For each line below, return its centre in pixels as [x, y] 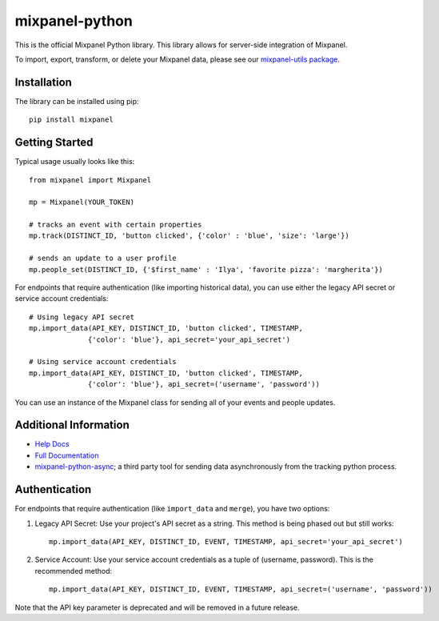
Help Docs [52, 444]
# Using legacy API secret [82, 317]
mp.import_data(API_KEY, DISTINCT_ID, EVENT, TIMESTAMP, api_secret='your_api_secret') [226, 541]
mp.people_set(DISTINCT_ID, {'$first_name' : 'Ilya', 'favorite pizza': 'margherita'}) [206, 269]
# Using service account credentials [103, 362]
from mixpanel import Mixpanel [90, 180]
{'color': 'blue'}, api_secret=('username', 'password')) [204, 385]
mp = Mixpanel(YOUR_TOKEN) [82, 202]
